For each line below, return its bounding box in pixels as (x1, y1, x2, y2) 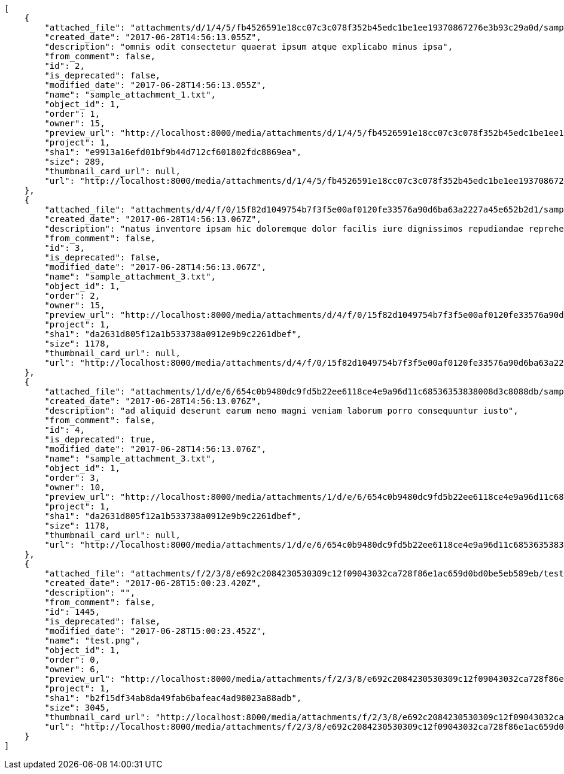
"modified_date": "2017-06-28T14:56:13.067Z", (44, 262, 267, 272)
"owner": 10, (44, 482, 105, 492)
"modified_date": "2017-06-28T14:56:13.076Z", (44, 444, 267, 454)
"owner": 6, (44, 664, 100, 674)
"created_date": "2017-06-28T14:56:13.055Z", (44, 32, 261, 42)
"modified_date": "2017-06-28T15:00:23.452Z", (44, 626, 267, 636)
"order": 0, (44, 655, 100, 664)
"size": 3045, (44, 703, 111, 712)
